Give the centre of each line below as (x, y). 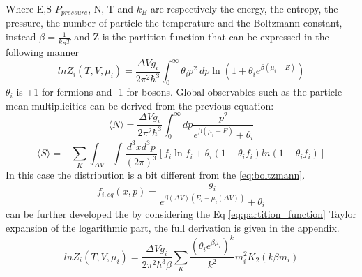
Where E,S (29, 8)
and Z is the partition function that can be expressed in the (202, 37)
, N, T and (111, 8)
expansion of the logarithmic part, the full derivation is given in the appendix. (173, 228)
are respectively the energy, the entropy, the (244, 8)
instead (21, 37)
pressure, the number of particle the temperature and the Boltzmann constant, (174, 23)
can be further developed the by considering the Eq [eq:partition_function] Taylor (181, 214)
